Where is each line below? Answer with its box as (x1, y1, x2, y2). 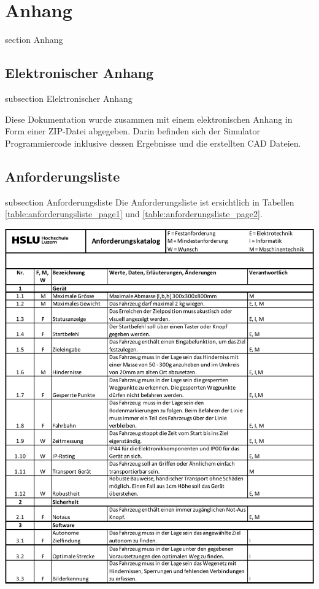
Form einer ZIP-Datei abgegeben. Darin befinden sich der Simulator (5, 125, 261, 137)
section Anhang (5, 33, 63, 46)
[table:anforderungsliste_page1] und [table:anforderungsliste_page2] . (5, 207, 263, 220)
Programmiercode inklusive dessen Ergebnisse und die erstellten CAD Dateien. (5, 136, 301, 149)
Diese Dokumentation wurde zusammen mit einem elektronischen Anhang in (5, 112, 293, 125)
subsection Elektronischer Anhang (5, 91, 133, 104)
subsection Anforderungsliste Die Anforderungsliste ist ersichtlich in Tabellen (5, 195, 294, 208)
